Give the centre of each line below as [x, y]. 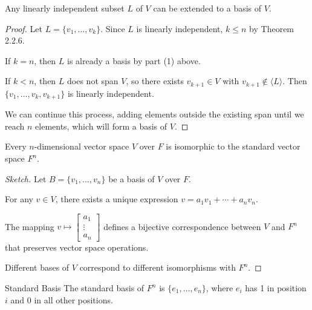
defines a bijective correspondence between [182, 226]
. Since [113, 28]
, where [219, 288]
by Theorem [272, 28]
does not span [93, 81]
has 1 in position [276, 288]
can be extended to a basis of [207, 8]
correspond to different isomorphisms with [158, 267]
